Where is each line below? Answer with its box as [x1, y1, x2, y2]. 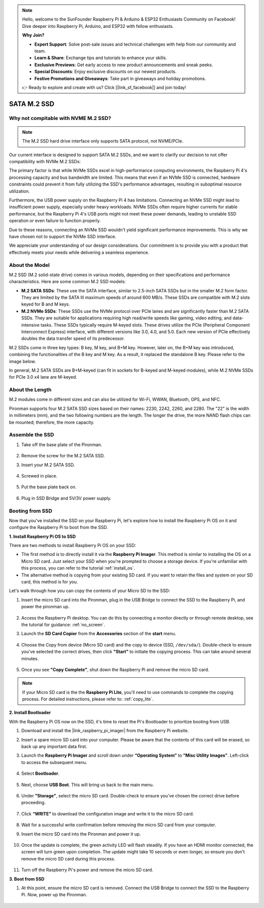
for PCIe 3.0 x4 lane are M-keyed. [9, 374, 78, 380]
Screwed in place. [21, 473, 58, 478]
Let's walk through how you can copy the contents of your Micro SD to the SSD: [9, 588, 171, 594]
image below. [9, 358, 36, 364]
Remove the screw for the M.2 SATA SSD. [21, 453, 105, 459]
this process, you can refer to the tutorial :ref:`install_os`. [21, 565, 135, 571]
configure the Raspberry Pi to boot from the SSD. [9, 525, 108, 530]
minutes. [21, 655, 39, 661]
